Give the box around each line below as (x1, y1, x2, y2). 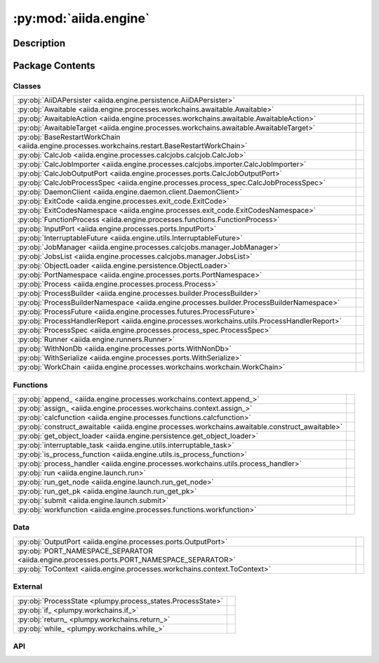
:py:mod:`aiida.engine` (13, 11, 150, 26)
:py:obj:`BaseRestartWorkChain (17, 132, 121, 142)
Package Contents (13, 60, 95, 72)
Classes (13, 81, 41, 91)
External (13, 582, 43, 591)
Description (13, 37, 66, 49)
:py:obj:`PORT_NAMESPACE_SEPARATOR (17, 546, 154, 556)
